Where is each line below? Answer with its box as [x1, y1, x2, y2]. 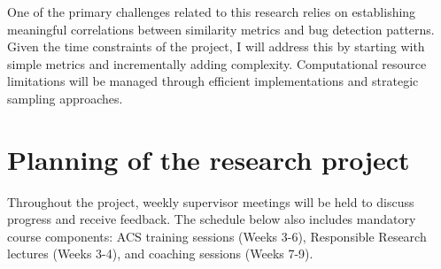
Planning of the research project [7, 141, 410, 177]
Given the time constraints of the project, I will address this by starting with [7, 37, 425, 56]
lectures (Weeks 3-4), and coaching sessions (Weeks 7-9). [7, 244, 313, 263]
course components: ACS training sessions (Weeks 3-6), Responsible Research [7, 227, 427, 245]
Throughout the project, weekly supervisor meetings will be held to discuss [7, 192, 414, 211]
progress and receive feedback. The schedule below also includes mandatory [7, 210, 416, 228]
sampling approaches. [7, 88, 123, 107]
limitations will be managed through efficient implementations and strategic [7, 72, 419, 90]
